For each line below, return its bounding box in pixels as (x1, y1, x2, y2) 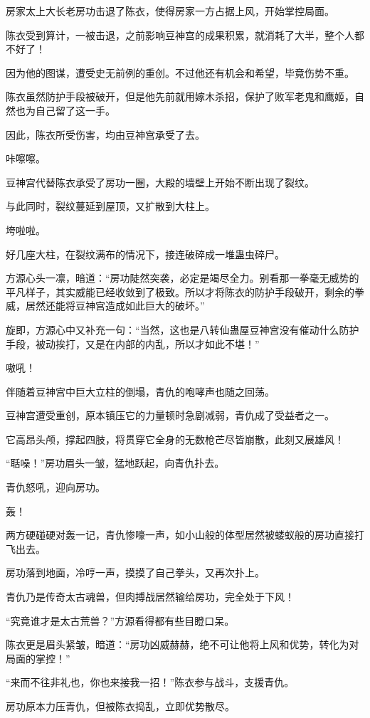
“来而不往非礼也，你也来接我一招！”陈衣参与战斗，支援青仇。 (6, 675, 295, 690)
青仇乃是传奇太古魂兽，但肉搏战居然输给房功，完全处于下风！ (6, 589, 295, 604)
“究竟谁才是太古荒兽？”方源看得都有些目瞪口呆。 (6, 613, 235, 628)
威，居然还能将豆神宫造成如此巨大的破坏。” (6, 298, 205, 313)
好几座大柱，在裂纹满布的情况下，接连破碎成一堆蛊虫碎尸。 (6, 246, 285, 261)
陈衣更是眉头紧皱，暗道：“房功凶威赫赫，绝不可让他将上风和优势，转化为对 (6, 637, 359, 652)
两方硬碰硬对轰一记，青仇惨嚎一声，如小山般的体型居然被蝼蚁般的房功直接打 (6, 527, 364, 542)
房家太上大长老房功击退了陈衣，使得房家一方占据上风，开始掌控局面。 (6, 4, 334, 18)
